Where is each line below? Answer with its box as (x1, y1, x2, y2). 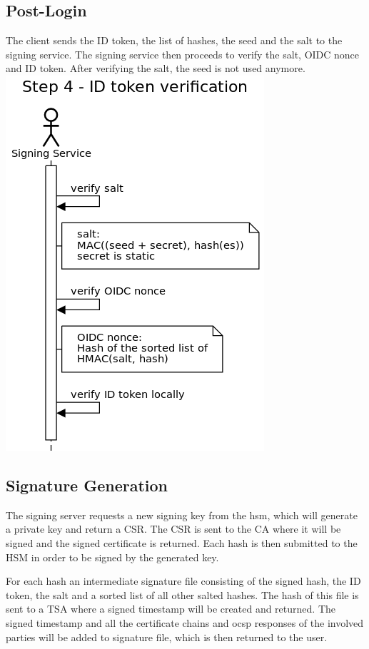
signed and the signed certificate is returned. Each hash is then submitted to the (6, 535, 358, 550)
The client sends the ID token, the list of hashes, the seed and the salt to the (6, 33, 343, 48)
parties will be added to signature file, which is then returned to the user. (6, 629, 328, 644)
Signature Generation (6, 474, 168, 496)
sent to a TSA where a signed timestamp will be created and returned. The (6, 601, 335, 616)
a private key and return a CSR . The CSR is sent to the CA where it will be (6, 521, 341, 536)
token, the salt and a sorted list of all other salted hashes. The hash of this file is (6, 587, 359, 602)
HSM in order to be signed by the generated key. (6, 549, 219, 564)
